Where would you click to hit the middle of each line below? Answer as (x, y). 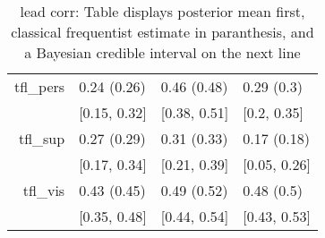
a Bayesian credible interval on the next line (162, 52)
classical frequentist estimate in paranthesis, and (162, 32)
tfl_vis (44, 190)
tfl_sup (42, 138)
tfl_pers (40, 86)
